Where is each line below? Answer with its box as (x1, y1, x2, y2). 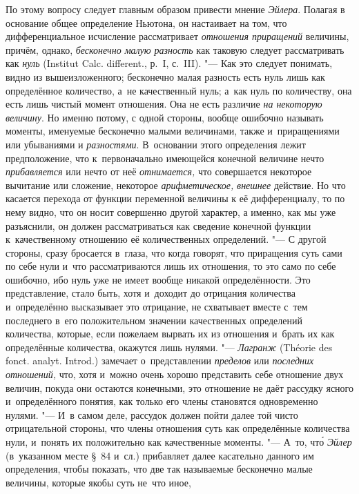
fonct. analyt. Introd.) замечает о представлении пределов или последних (6, 353, 314, 368)
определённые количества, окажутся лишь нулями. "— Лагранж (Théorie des (6, 339, 333, 354)
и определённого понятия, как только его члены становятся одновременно (6, 394, 318, 408)
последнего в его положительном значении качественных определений (6, 313, 302, 327)
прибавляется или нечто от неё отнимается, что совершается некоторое (6, 164, 312, 179)
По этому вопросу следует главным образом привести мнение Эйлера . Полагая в (6, 2, 345, 16)
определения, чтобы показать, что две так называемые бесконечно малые (6, 462, 313, 476)
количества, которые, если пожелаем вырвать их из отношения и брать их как (6, 326, 335, 341)
